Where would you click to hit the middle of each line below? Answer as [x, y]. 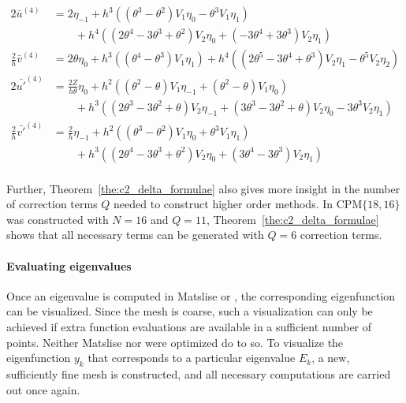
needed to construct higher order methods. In [223, 204]
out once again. [43, 389]
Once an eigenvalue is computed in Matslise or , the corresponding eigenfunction [201, 295]
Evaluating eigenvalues [69, 265]
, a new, [331, 358]
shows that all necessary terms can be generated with [135, 235]
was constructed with [58, 219]
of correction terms [52, 204]
